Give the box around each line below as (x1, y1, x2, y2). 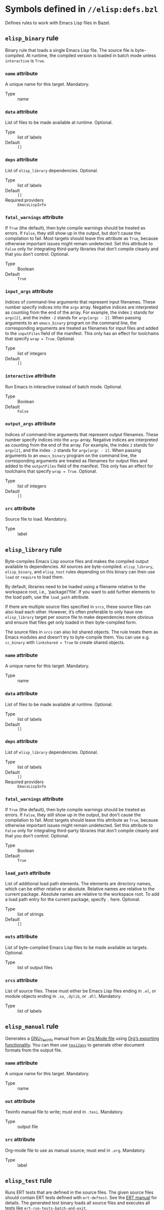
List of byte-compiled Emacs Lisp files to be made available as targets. (5, 944, 148, 950)
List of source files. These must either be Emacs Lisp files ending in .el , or (5, 988, 156, 994)
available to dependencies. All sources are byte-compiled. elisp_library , (5, 564, 154, 569)
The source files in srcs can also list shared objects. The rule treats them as (5, 629, 159, 635)
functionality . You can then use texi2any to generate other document (5, 1042, 145, 1048)
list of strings (17, 911, 44, 917)
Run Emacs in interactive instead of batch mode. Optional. (5, 383, 123, 389)
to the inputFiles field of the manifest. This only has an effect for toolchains (5, 331, 159, 337)
